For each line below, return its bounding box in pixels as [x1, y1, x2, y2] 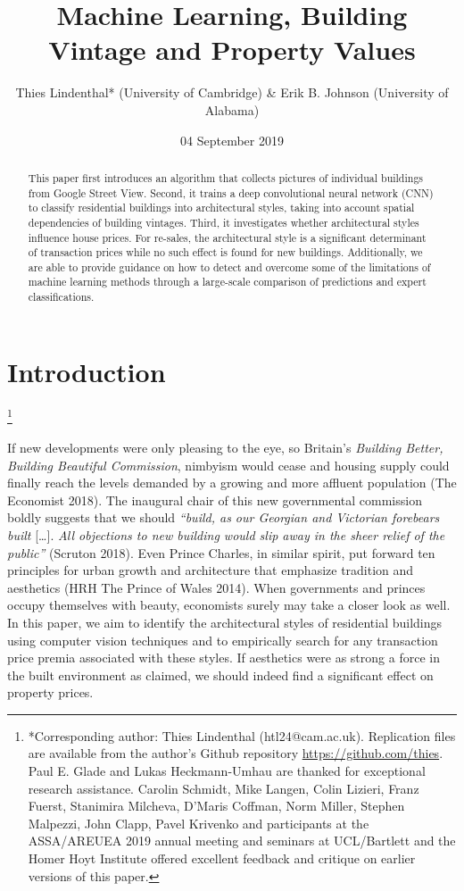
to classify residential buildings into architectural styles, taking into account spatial [28, 200, 415, 215]
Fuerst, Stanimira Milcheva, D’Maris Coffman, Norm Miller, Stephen [28, 796, 405, 815]
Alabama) [204, 100, 260, 119]
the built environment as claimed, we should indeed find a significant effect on [7, 665, 434, 684]
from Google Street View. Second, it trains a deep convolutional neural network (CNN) [28, 185, 434, 200]
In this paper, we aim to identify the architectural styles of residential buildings [7, 612, 443, 631]
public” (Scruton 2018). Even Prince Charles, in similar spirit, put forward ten [7, 543, 435, 562]
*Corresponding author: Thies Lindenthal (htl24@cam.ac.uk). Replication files [28, 726, 456, 745]
